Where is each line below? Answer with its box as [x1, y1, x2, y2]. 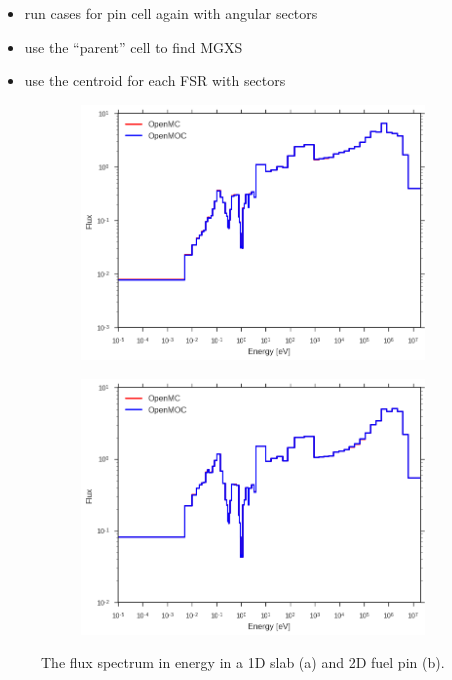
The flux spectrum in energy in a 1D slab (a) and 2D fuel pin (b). [41, 652, 445, 673]
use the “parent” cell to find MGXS [24, 36, 243, 57]
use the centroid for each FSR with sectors [24, 70, 286, 91]
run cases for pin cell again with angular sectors [24, 3, 318, 23]
